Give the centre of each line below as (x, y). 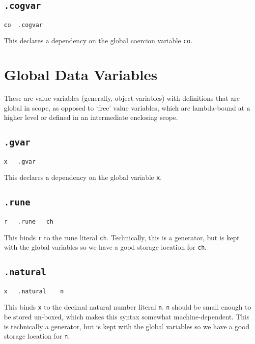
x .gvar (20, 161)
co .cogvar (23, 25)
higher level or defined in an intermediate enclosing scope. (91, 117)
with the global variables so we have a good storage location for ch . (105, 247)
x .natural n (34, 291)
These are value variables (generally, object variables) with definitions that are (122, 98)
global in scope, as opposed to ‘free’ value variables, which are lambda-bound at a (127, 107)
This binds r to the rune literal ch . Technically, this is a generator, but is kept (122, 237)
